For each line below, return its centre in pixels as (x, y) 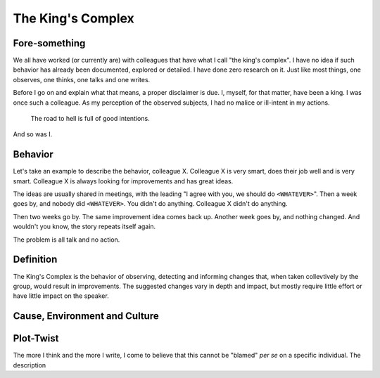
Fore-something (49, 43)
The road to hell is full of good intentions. (90, 119)
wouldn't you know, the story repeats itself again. (84, 227)
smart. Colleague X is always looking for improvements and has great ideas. (123, 181)
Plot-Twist (36, 338)
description (30, 365)
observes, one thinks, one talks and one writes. (82, 79)
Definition (35, 260)
